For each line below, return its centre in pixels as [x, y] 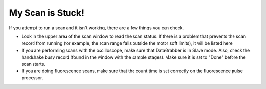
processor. [32, 78]
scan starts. [33, 64]
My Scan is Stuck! [47, 13]
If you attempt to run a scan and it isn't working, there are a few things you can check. [97, 28]
